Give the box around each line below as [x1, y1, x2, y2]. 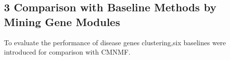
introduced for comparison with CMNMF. [4, 47, 131, 57]
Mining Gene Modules [4, 14, 120, 29]
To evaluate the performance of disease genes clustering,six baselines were [4, 37, 226, 47]
